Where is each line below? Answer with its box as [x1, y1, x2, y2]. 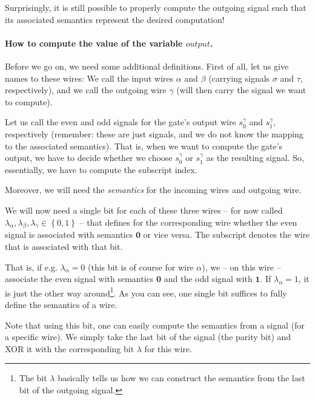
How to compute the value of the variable [5, 36, 183, 49]
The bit [19, 372, 47, 384]
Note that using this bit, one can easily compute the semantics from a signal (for [5, 318, 305, 331]
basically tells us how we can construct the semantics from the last [58, 372, 305, 384]
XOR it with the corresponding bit [5, 342, 134, 355]
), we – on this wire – [202, 260, 281, 273]
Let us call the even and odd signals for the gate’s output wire [5, 116, 236, 128]
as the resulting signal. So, [206, 151, 304, 164]
